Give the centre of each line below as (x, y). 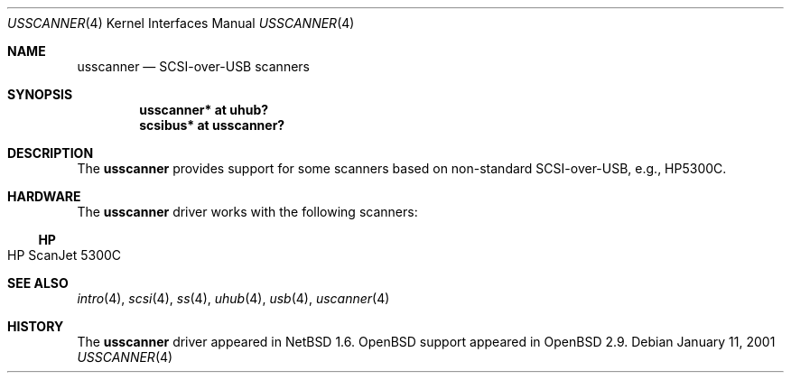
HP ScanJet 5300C (65, 255)
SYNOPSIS (40, 94)
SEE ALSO (38, 283)
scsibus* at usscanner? (212, 125)
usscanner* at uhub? (204, 110)
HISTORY (36, 326)
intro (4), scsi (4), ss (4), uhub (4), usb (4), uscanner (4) (233, 298)
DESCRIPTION (51, 153)
